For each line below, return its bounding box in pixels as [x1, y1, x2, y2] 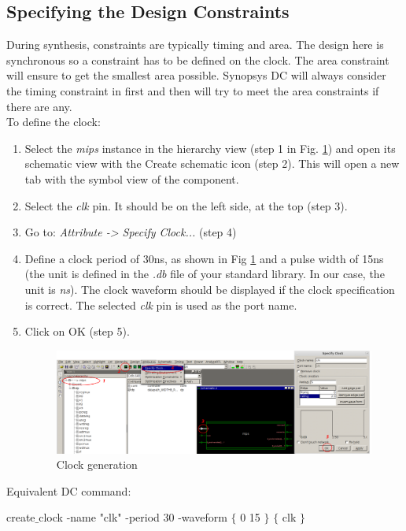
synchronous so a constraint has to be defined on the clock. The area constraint [6, 51, 389, 68]
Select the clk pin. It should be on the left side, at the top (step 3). [24, 197, 348, 214]
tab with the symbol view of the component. [24, 170, 239, 187]
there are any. [6, 98, 72, 114]
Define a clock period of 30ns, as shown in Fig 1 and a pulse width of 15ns [24, 250, 384, 266]
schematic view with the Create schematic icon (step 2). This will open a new [24, 155, 400, 172]
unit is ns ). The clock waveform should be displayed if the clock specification [24, 280, 395, 297]
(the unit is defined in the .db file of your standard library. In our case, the [24, 265, 385, 282]
